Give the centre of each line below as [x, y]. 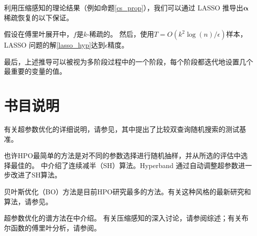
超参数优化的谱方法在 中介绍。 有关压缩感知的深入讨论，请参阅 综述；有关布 [126, 218]
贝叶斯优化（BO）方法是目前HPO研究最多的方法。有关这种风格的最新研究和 [128, 192]
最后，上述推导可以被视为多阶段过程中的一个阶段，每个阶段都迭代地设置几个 [128, 61]
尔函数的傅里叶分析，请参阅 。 [52, 227]
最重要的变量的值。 [35, 71]
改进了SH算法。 [36, 175]
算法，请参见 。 [28, 201]
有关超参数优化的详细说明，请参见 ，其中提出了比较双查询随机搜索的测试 [122, 129]
